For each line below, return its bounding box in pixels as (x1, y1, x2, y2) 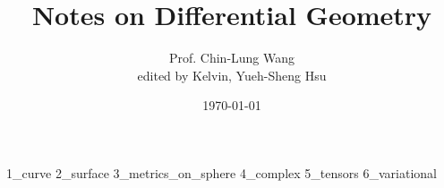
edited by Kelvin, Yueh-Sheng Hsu (137, 65, 327, 84)
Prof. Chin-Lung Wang (168, 48, 295, 67)
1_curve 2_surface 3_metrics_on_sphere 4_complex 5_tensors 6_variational (6, 163, 437, 182)
